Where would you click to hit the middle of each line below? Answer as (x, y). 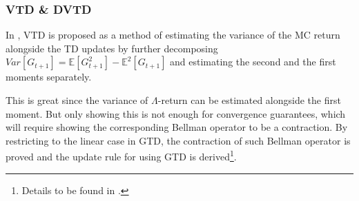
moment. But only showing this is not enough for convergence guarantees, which (176, 113)
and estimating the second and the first (253, 62)
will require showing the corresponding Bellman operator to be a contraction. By (177, 127)
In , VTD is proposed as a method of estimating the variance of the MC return (173, 35)
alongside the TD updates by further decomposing (112, 48)
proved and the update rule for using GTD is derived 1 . (121, 156)
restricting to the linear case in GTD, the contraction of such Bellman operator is (178, 140)
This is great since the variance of (77, 100)
